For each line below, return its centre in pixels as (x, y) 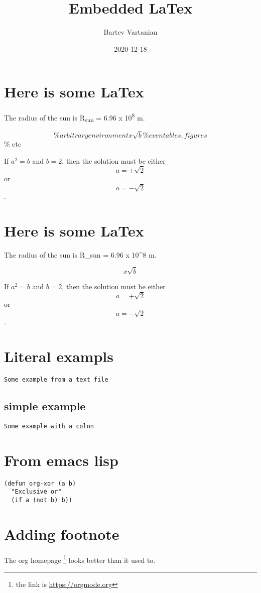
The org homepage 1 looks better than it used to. (80, 559)
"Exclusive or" (36, 492)
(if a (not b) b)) (42, 500)
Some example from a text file (56, 379)
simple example (45, 405)
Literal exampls (59, 356)
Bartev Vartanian (130, 32)
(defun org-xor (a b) (40, 483)
